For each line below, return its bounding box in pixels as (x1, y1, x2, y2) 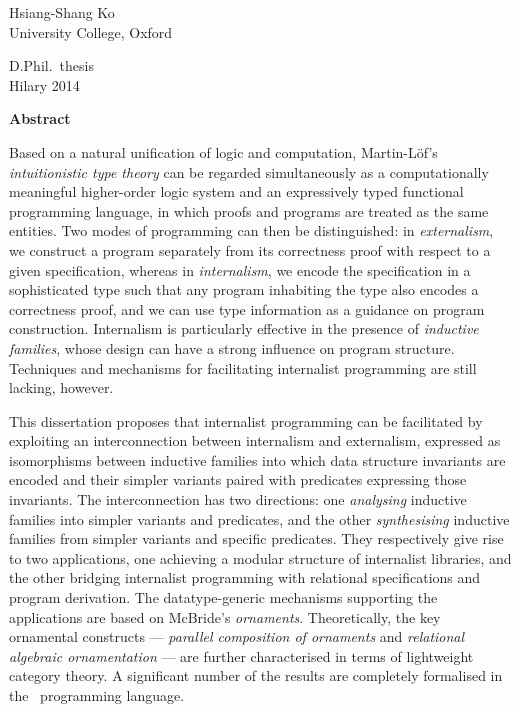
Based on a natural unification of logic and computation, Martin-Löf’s (9, 141, 438, 162)
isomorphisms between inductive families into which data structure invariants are (9, 449, 506, 470)
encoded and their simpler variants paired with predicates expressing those (9, 469, 467, 490)
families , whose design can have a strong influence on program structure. (9, 337, 455, 358)
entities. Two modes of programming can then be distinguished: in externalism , (9, 220, 494, 241)
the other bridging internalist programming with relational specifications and (9, 567, 481, 588)
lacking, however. (9, 377, 114, 398)
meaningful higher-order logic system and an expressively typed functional (9, 181, 464, 202)
